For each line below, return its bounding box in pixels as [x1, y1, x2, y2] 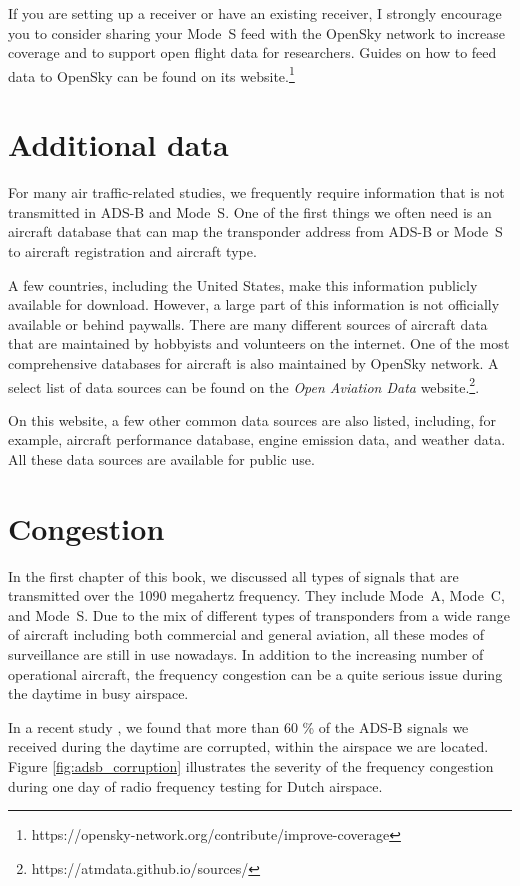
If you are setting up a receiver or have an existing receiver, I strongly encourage [8, 3, 502, 23]
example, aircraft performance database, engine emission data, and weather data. [8, 429, 506, 450]
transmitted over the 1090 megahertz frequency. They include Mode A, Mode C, [8, 585, 505, 606]
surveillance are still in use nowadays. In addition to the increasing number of [8, 644, 484, 665]
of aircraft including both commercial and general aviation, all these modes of [8, 624, 484, 645]
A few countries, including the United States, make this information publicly [8, 274, 478, 295]
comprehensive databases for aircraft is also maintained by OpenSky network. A [8, 352, 499, 373]
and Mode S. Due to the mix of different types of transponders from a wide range [8, 604, 510, 625]
